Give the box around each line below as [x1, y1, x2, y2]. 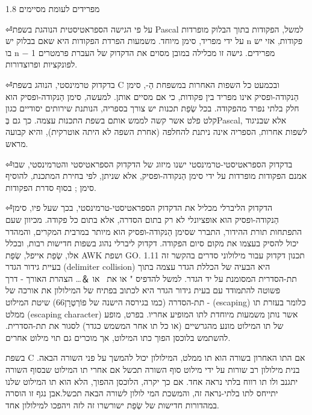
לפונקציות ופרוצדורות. [5, 58, 78, 70]
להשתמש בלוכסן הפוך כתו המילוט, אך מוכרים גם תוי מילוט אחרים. [5, 331, 231, 343]
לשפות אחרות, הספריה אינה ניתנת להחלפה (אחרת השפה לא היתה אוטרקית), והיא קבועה [5, 125, 307, 138]
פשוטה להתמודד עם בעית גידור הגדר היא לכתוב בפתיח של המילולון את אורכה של [5, 284, 281, 296]
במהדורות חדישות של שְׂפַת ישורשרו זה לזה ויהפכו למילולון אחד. [5, 398, 219, 411]
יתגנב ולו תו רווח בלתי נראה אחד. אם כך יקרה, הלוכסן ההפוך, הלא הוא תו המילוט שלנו [5, 375, 298, 387]
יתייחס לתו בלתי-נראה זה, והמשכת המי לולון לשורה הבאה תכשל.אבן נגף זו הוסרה [5, 387, 278, 399]
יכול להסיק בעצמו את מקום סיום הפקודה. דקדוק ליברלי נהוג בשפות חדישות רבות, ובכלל [5, 237, 299, 249]
